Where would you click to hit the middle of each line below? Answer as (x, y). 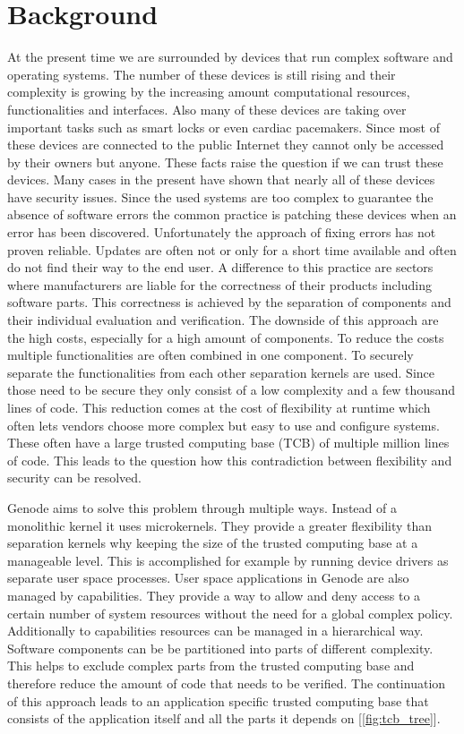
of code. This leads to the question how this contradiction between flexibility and (230, 460)
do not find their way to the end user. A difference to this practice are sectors (220, 267)
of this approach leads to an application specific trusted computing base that (218, 700)
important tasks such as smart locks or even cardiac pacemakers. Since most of (223, 127)
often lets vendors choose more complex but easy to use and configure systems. (223, 425)
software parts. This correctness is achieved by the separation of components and (229, 302)
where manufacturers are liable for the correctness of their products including (219, 284)
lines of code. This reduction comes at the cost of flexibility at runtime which (219, 407)
